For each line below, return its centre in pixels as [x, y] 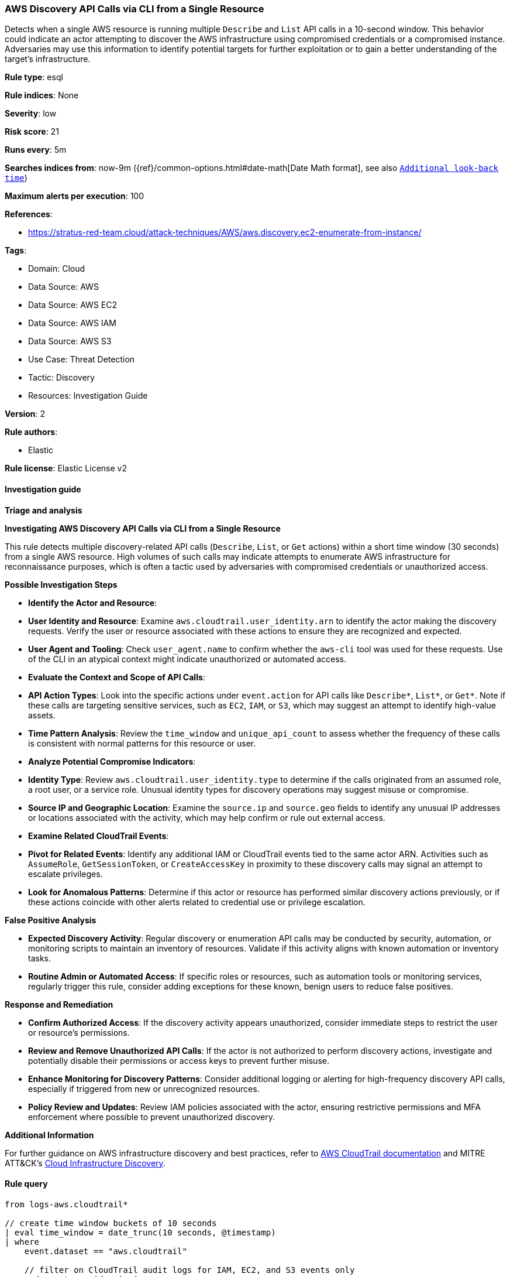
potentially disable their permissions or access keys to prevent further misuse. [179, 1060]
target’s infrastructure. [48, 59]
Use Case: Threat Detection [82, 360]
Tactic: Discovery [61, 378]
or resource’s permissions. [79, 1032]
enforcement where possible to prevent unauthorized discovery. [152, 1117]
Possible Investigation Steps [61, 584]
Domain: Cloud [57, 269]
